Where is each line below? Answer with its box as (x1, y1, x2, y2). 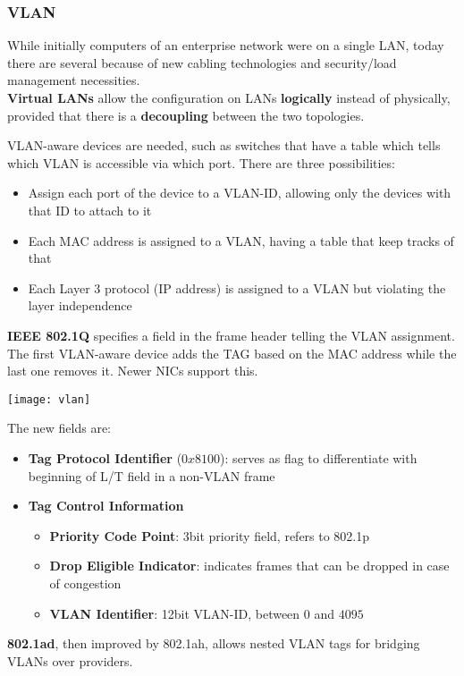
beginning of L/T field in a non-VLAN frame (28, 466, 275, 485)
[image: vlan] (7, 393, 91, 406)
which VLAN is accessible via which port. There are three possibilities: (7, 153, 395, 172)
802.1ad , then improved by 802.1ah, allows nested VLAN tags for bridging (7, 634, 420, 653)
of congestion (49, 573, 122, 592)
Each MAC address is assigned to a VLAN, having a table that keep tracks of (28, 231, 454, 249)
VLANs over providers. (7, 651, 133, 670)
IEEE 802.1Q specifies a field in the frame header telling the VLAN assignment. (7, 325, 455, 344)
